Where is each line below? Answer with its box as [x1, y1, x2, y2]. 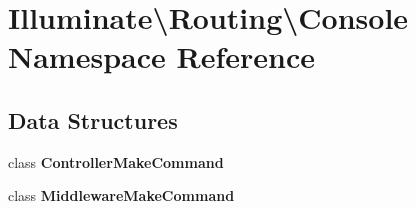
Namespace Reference [8, 36, 315, 77]
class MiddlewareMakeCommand [8, 185, 235, 206]
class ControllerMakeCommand [8, 151, 224, 172]
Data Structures [8, 104, 178, 135]
